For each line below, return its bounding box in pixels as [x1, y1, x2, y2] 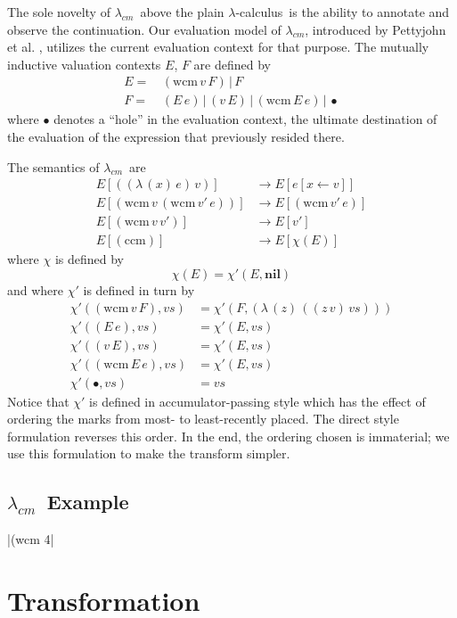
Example [46, 488, 129, 515]
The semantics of [7, 157, 100, 176]
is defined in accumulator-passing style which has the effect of [89, 391, 426, 410]
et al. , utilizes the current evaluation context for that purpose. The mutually [7, 37, 429, 56]
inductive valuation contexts [7, 54, 161, 73]
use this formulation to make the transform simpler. [7, 444, 290, 463]
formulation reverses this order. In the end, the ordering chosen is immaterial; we [7, 426, 450, 445]
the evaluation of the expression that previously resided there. [7, 128, 345, 146]
